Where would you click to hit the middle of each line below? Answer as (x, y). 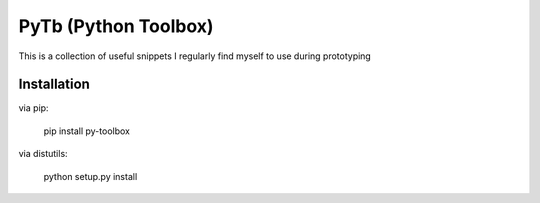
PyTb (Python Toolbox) (116, 26)
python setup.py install (90, 176)
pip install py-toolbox (86, 131)
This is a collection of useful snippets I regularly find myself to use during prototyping (195, 56)
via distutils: (43, 154)
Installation (54, 84)
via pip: (33, 108)
